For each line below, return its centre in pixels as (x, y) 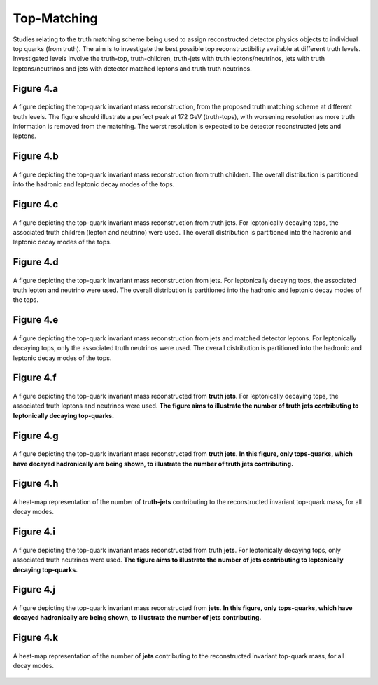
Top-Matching (55, 18)
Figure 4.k (36, 638)
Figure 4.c (36, 204)
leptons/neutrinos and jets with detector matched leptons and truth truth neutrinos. (132, 68)
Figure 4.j (34, 589)
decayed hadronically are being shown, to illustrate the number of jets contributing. (137, 618)
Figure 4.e (36, 320)
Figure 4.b (36, 157)
